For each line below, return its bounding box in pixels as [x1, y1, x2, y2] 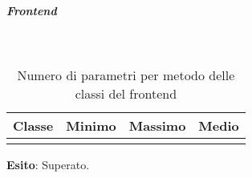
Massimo [128, 116, 186, 136]
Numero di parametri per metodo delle [17, 66, 235, 85]
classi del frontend [75, 84, 177, 103]
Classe [13, 116, 54, 136]
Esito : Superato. [6, 156, 90, 173]
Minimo [66, 116, 116, 136]
